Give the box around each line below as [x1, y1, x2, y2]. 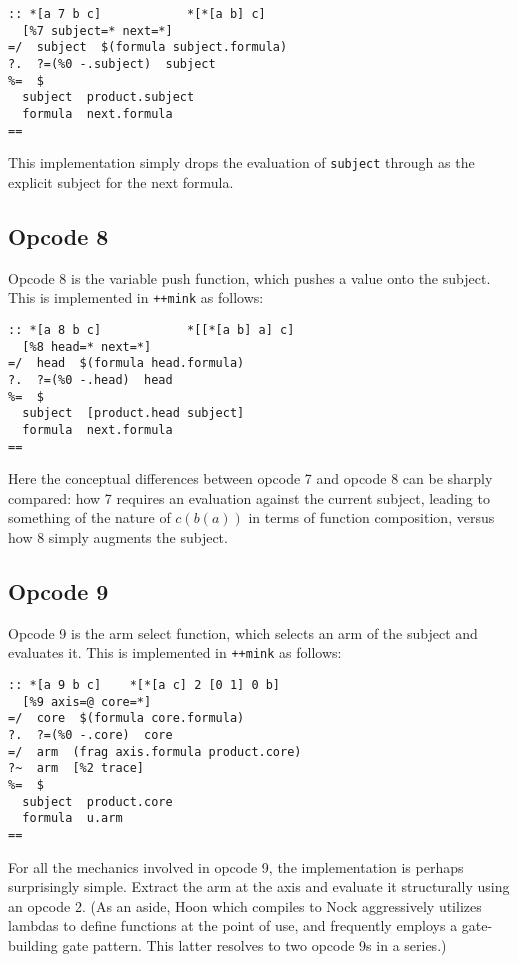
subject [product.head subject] [22, 406, 245, 421]
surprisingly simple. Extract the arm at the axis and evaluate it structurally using [8, 876, 510, 897]
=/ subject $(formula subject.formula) [8, 40, 288, 55]
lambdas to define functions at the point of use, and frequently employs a [8, 915, 458, 936]
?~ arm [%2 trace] [8, 761, 145, 776]
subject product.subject [22, 90, 195, 105]
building [8, 934, 58, 955]
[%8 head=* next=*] [22, 339, 152, 354]
